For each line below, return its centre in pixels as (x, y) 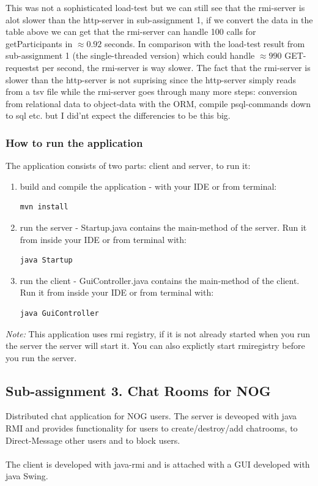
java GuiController (59, 313)
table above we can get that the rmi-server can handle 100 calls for (131, 32)
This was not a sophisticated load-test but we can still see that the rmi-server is (155, 7)
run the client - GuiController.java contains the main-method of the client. (160, 280)
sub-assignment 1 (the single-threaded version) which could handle (130, 55)
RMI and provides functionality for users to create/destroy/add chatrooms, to (152, 428)
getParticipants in (39, 43)
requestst (23, 67)
